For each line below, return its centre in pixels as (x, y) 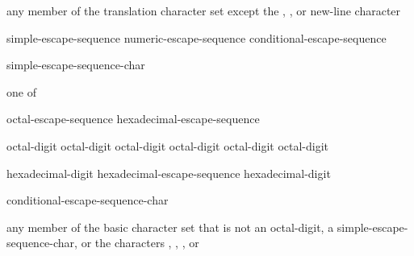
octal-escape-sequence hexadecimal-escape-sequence (133, 119)
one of (21, 91)
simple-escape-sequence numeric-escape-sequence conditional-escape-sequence (197, 37)
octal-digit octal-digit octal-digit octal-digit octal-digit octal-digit (168, 145)
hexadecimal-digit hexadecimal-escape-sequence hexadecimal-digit (169, 173)
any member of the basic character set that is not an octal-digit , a (170, 227)
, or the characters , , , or (137, 243)
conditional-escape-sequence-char (88, 200)
